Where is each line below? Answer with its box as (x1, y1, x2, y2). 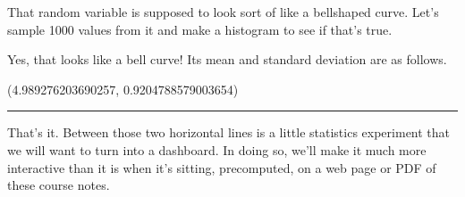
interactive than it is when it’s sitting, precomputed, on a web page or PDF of (7, 158, 436, 176)
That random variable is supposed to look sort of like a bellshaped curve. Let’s (7, 3, 439, 21)
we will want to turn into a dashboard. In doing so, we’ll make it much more (7, 140, 427, 159)
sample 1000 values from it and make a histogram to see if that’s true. (7, 20, 393, 38)
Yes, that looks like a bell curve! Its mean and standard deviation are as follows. (7, 50, 447, 69)
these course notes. (7, 176, 110, 194)
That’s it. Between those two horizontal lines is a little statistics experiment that (7, 123, 451, 142)
